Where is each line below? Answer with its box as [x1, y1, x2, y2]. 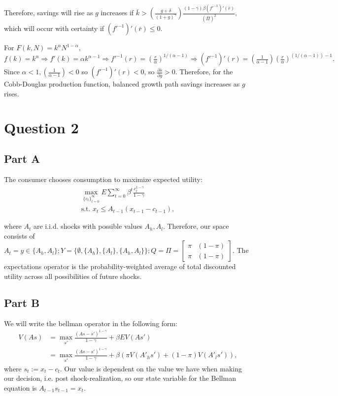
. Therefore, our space [163, 221, 229, 231]
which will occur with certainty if [4, 23, 104, 33]
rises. [4, 88, 19, 98]
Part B [4, 295, 40, 310]
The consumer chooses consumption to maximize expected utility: [4, 174, 203, 184]
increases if [101, 7, 134, 18]
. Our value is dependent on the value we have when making [60, 363, 242, 373]
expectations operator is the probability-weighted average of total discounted [4, 261, 236, 272]
